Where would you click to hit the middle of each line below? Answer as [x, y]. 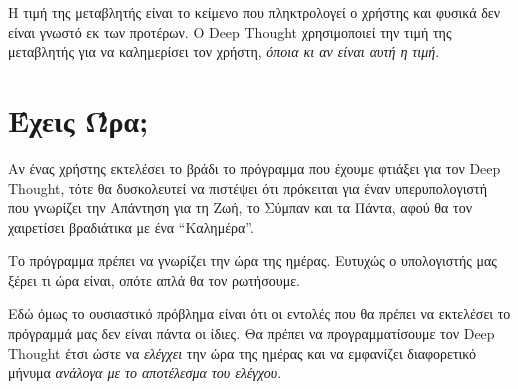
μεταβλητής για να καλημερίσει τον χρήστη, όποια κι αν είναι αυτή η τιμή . [224, 51]
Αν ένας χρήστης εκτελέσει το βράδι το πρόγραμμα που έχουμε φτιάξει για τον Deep [254, 167]
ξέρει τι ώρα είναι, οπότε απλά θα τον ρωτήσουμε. [154, 279]
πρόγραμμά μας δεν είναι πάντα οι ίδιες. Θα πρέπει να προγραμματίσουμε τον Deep [251, 333]
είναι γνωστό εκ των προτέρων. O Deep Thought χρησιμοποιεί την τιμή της [230, 31]
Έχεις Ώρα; [78, 119]
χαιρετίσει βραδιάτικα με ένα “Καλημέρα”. [131, 226]
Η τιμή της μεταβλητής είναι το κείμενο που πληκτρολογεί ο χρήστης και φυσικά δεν [254, 12]
